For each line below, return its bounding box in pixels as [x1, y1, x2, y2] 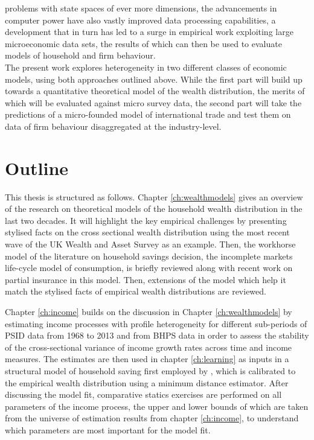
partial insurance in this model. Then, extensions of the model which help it [5, 273, 286, 285]
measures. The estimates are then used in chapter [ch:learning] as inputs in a [5, 352, 289, 365]
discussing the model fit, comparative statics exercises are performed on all [5, 388, 282, 401]
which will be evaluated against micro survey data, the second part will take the [5, 96, 302, 109]
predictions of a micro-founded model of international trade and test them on [5, 108, 291, 121]
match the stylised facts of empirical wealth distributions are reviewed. [5, 285, 266, 298]
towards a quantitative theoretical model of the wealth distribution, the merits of [5, 84, 305, 97]
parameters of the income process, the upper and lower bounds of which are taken [5, 400, 309, 412]
